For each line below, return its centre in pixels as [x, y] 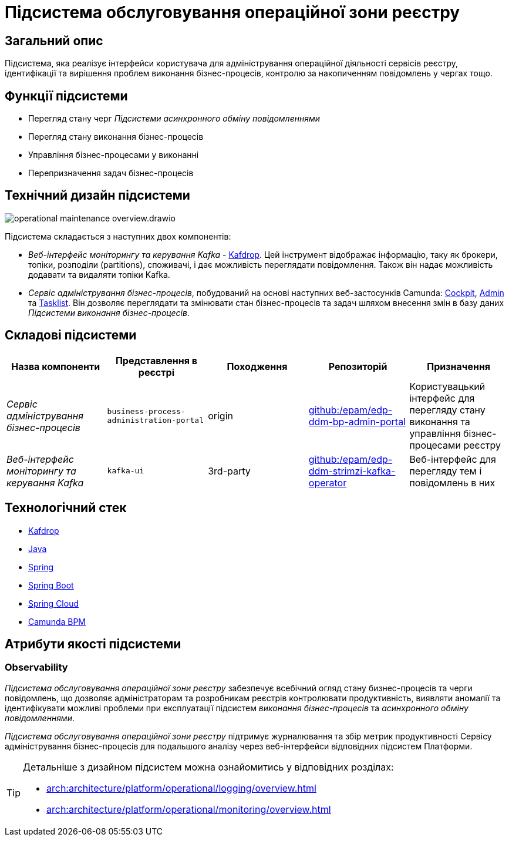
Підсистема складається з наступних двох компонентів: [118, 236]
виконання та [440, 421]
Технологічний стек [66, 508]
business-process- [146, 411]
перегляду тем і [446, 471]
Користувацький [447, 386]
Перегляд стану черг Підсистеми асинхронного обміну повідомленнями [174, 119]
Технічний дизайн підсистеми [97, 196]
